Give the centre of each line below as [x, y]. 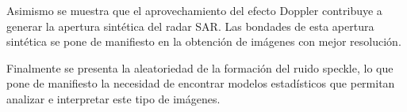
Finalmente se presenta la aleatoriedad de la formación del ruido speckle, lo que [200, 67]
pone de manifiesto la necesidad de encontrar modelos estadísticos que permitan [201, 83]
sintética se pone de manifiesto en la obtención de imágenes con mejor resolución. [204, 41]
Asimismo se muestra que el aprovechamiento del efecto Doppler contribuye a [194, 10]
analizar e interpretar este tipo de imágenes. [113, 98]
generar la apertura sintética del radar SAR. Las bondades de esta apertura [190, 26]
